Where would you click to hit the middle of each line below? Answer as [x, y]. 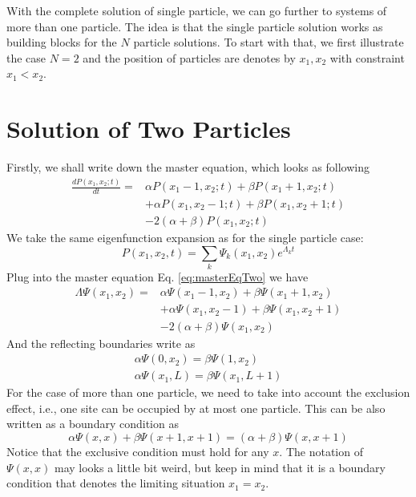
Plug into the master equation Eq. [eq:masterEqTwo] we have [158, 276]
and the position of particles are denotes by [189, 57]
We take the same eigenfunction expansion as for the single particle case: [185, 237]
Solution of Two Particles [149, 129]
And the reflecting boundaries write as [101, 343]
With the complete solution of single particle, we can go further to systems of [197, 10]
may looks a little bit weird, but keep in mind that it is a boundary [220, 467]
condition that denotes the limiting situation [116, 483]
